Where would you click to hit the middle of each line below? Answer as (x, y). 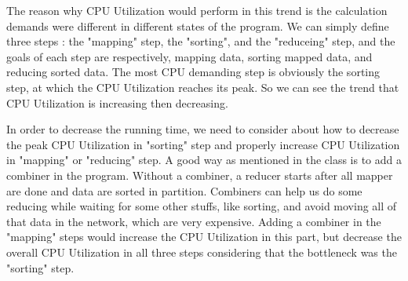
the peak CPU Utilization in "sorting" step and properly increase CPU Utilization (203, 144)
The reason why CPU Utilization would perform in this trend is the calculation (197, 10)
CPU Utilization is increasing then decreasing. (117, 102)
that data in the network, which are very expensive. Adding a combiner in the (194, 221)
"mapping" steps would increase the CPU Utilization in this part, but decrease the (204, 237)
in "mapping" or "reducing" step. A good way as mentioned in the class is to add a (204, 160)
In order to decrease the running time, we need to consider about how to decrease (203, 129)
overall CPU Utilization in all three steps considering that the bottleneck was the (202, 252)
